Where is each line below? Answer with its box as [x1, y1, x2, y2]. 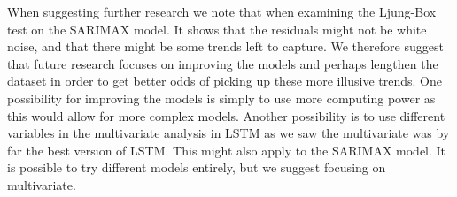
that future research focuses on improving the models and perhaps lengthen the [7, 54, 438, 72]
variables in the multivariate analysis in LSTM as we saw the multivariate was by [7, 124, 450, 142]
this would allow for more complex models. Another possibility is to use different [7, 106, 445, 125]
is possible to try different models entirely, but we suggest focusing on [7, 158, 386, 177]
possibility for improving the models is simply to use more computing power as [7, 88, 436, 107]
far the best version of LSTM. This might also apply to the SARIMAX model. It [7, 140, 446, 159]
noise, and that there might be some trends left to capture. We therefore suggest [7, 37, 444, 56]
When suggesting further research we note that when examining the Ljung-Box [7, 3, 437, 20]
